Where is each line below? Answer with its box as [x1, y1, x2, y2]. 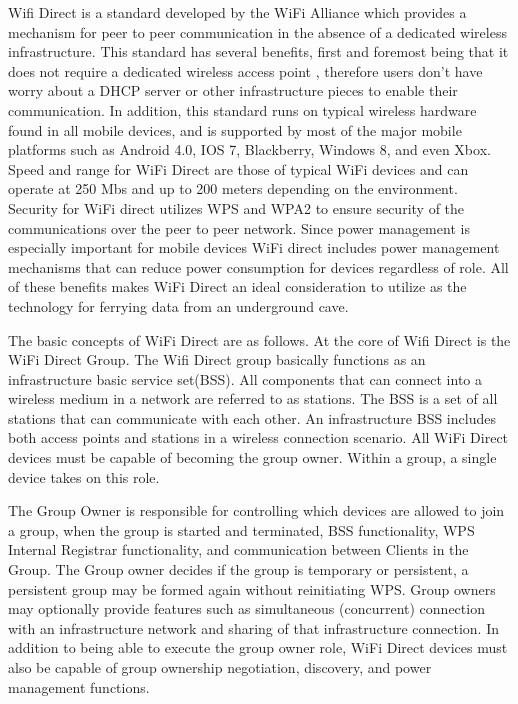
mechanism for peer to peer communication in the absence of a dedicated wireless [8, 21, 507, 42]
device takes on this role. [8, 466, 160, 487]
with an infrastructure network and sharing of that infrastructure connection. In [8, 617, 500, 638]
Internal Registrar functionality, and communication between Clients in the [8, 539, 469, 560]
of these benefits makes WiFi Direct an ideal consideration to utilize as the [8, 276, 467, 297]
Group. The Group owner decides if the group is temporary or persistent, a [8, 559, 469, 580]
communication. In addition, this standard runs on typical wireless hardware [8, 99, 477, 120]
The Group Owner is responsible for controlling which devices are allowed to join [8, 500, 505, 521]
